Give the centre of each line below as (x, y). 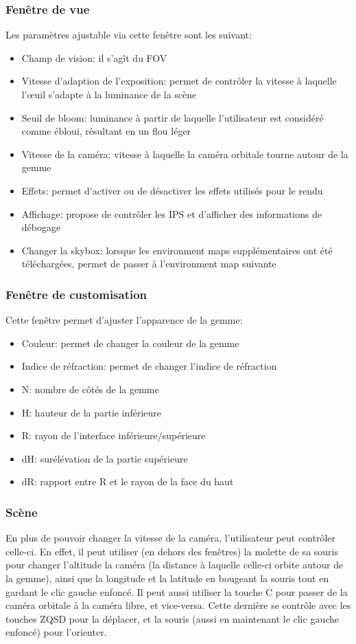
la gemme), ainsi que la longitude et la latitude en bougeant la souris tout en (167, 578)
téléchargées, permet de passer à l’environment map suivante (149, 264)
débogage (41, 227)
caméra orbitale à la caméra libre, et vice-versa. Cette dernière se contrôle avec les (178, 605)
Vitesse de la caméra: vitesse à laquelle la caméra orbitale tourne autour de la (185, 154)
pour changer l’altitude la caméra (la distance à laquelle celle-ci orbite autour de (175, 565)
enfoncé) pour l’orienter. (56, 632)
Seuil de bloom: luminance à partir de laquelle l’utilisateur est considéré (173, 117)
